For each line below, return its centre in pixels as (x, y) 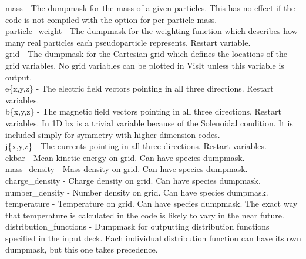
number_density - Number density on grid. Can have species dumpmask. (137, 192)
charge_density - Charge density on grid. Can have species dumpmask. (133, 180)
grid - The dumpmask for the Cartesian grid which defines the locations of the (146, 54)
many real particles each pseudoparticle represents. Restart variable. (128, 42)
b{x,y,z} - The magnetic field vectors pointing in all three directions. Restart (143, 111)
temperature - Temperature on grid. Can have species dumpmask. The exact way (152, 203)
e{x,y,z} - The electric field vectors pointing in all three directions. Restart (139, 88)
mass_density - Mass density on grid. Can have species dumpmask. (127, 169)
